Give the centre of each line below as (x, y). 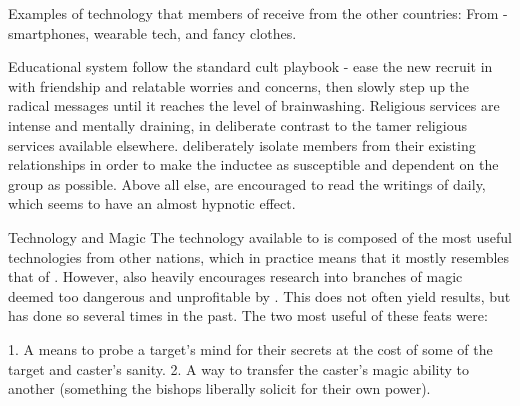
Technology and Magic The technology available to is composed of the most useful (260, 236)
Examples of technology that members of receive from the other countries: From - (258, 13)
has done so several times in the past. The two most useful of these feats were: (248, 315)
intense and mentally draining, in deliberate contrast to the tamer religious (237, 124)
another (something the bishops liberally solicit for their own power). (219, 388)
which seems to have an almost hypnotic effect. (152, 203)
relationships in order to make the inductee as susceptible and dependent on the (253, 164)
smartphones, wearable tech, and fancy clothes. (152, 32)
